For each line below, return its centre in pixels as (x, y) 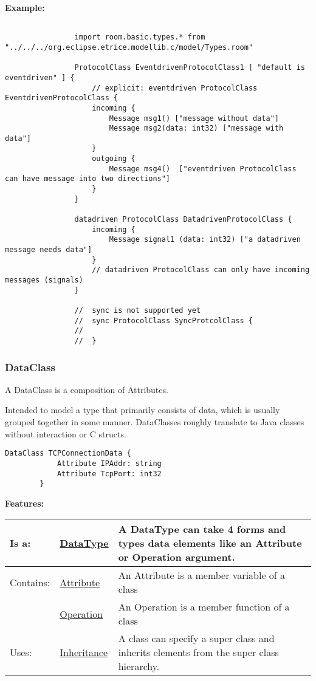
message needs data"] (49, 250)
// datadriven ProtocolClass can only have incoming (201, 270)
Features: (25, 503)
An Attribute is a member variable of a (202, 575)
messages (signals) (44, 280)
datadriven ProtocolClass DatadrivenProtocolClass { (183, 220)
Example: (25, 7)
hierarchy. (139, 666)
